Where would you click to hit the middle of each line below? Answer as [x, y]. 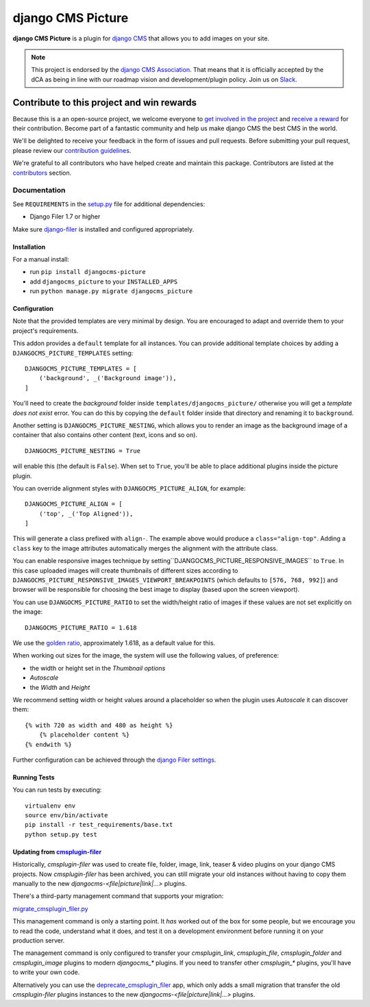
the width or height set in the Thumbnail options [98, 668]
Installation [29, 247]
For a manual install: [41, 259]
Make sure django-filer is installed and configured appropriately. [103, 229]
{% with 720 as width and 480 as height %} [99, 725]
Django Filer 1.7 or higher [65, 216]
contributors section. [42, 173]
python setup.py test [61, 834]
